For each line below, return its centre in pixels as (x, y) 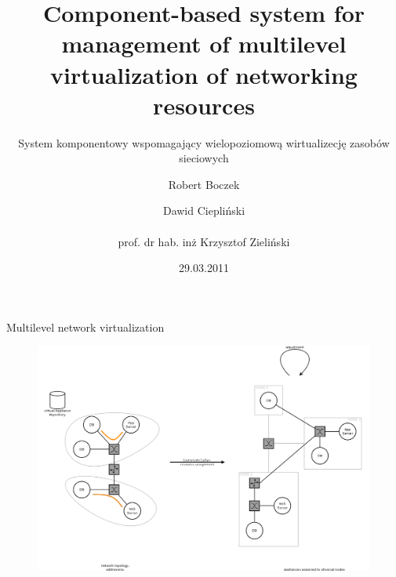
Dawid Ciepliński (204, 210)
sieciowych (204, 158)
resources (204, 105)
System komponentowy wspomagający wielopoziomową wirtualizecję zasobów (204, 142)
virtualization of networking (204, 74)
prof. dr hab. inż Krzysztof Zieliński (204, 241)
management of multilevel (204, 44)
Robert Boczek (204, 184)
